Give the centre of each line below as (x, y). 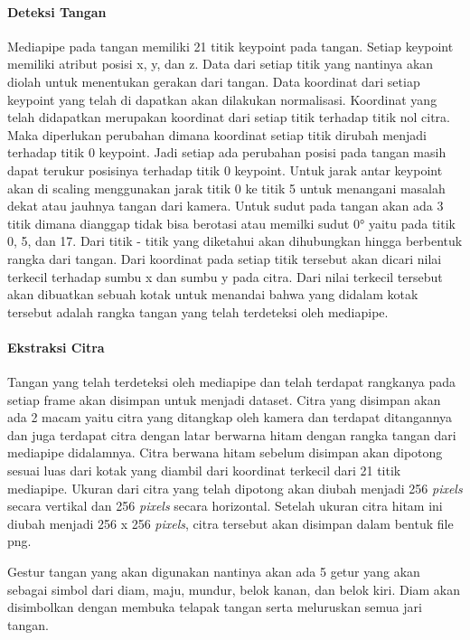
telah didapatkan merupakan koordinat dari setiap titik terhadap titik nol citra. (229, 117)
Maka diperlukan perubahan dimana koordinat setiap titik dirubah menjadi (217, 134)
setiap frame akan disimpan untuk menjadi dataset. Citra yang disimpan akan (224, 399)
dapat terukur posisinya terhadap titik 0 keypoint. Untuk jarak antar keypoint (225, 169)
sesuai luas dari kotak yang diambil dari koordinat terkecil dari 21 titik (204, 471)
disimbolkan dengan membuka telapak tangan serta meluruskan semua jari (215, 607)
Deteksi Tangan (57, 11)
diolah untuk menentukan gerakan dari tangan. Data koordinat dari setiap (214, 81)
